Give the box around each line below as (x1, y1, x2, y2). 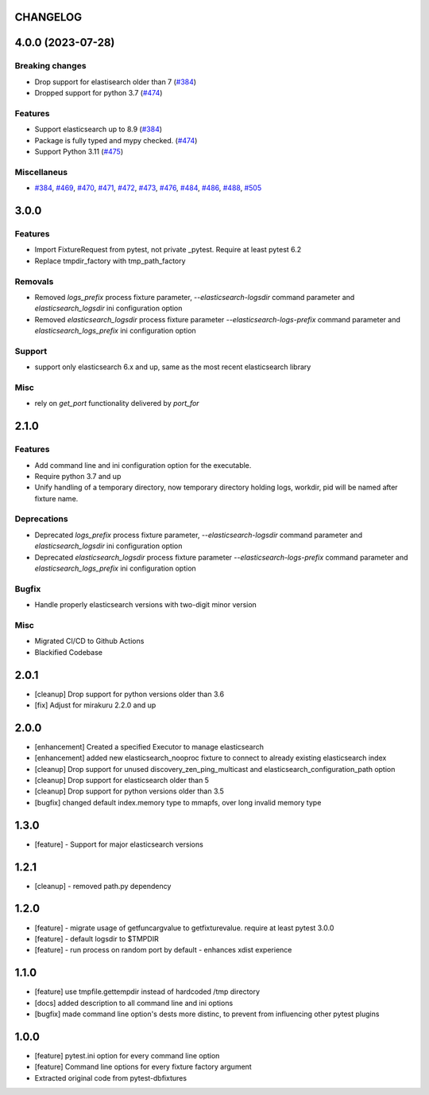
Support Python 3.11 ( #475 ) (34, 147, 123, 157)
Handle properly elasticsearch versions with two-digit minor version (34, 600, 257, 610)
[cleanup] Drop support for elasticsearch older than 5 (34, 776, 210, 785)
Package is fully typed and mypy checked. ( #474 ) (34, 135, 198, 145)
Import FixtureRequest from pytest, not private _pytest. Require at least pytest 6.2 (34, 245, 302, 255)
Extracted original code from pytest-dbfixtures (34, 1073, 187, 1082)
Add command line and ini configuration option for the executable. (34, 460, 252, 470)
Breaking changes (14, 60, 87, 72)
